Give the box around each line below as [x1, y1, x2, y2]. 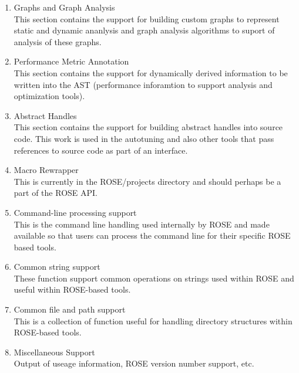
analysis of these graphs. [14, 35, 102, 48]
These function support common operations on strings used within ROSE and [14, 272, 294, 284]
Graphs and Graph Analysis [14, 1, 115, 13]
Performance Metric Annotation [14, 55, 129, 67]
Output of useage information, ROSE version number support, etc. [14, 357, 254, 369]
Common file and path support [14, 303, 126, 316]
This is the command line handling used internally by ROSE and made [14, 218, 270, 230]
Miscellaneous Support [14, 345, 95, 358]
